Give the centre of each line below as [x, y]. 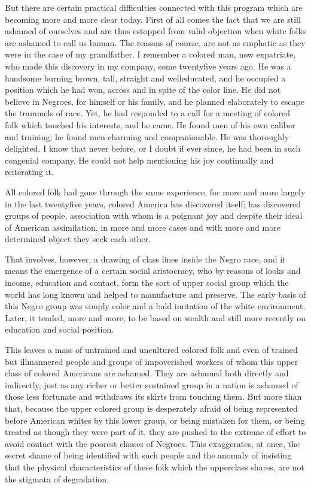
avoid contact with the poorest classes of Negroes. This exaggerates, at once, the [152, 443]
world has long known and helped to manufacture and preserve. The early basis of [155, 294]
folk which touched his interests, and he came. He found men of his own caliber [150, 124]
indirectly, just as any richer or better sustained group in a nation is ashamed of [152, 384]
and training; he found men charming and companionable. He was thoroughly [147, 136]
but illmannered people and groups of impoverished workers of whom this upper [152, 361]
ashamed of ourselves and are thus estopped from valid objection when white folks [155, 31]
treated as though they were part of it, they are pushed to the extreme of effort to [155, 432]
